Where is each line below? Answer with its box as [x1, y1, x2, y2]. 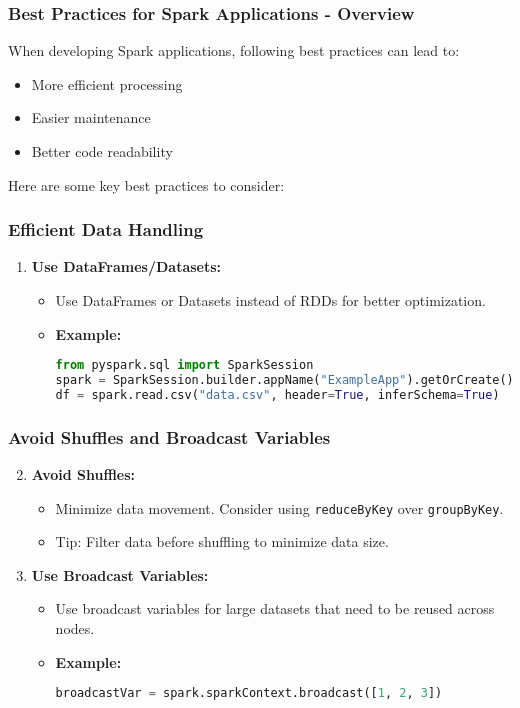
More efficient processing [31, 73, 183, 94]
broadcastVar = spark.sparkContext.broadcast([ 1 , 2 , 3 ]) [55, 686, 443, 701]
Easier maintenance [31, 107, 151, 128]
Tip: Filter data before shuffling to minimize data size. [55, 531, 389, 552]
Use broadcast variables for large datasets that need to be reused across [55, 598, 495, 619]
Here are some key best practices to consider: [8, 174, 285, 195]
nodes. [55, 618, 95, 639]
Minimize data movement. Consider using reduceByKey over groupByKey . [55, 497, 504, 518]
